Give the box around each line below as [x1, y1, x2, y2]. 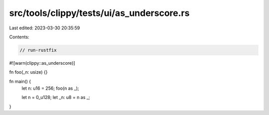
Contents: [9, 34, 29, 40]
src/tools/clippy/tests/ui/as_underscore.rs [9, 7, 190, 18]
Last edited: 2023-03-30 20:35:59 [9, 25, 80, 31]
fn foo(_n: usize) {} [9, 69, 48, 75]
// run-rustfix [19, 47, 57, 53]
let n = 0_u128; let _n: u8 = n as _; [21, 95, 90, 101]
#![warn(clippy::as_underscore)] [9, 60, 75, 66]
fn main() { [9, 78, 31, 84]
